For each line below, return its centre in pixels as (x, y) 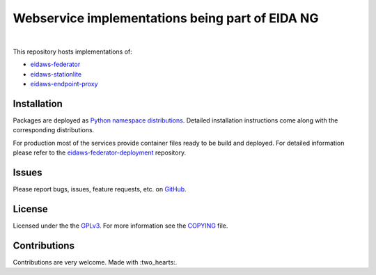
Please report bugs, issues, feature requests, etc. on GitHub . (100, 189)
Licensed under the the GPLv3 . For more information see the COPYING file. (120, 226)
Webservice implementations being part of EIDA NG (166, 18)
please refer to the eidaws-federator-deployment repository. (100, 152)
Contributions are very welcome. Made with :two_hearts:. (95, 262)
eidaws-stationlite (56, 74)
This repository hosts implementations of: (72, 52)
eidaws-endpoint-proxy (64, 84)
